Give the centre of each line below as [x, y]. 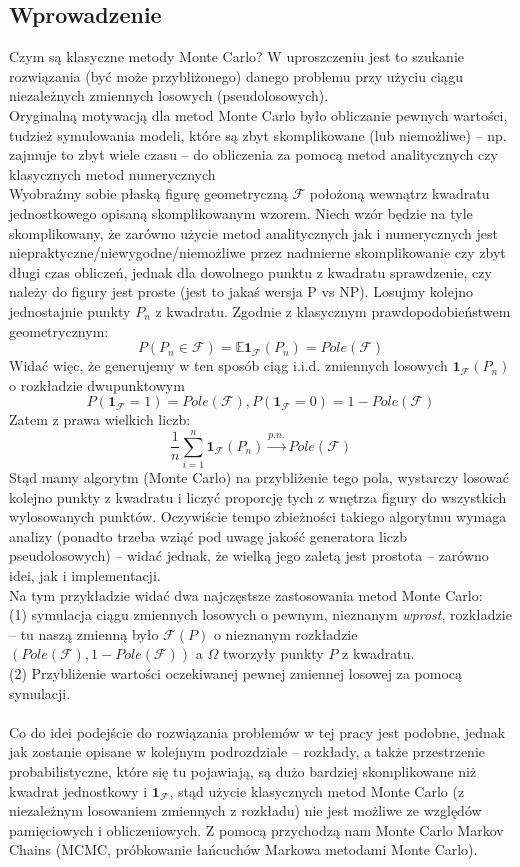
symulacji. [40, 692]
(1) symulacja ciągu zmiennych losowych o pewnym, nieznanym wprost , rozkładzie [260, 614]
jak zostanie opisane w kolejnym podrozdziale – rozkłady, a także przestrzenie [247, 751]
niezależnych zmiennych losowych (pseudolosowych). [169, 95]
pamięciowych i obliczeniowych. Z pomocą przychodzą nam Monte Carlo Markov [256, 829]
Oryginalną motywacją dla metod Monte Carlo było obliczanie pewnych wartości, [258, 114]
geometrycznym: [59, 330]
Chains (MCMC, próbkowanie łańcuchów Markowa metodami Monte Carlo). [243, 849]
